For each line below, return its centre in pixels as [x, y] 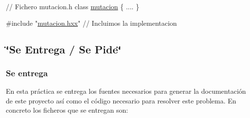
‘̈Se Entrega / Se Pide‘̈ [64, 49]
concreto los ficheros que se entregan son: [67, 110]
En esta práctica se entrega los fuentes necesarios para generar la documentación [126, 91]
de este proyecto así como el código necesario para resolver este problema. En [121, 100]
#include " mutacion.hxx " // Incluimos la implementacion [91, 23]
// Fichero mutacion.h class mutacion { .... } [73, 6]
